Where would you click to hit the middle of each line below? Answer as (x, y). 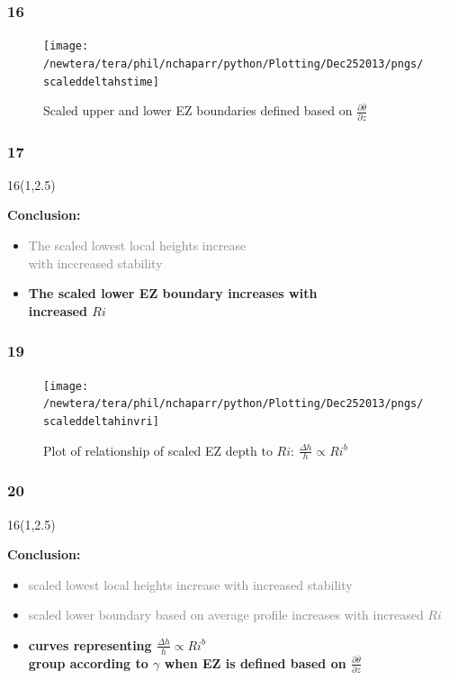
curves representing (90, 644)
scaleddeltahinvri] (101, 421)
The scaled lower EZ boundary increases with (173, 293)
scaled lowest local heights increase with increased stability (190, 584)
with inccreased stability (95, 263)
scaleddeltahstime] (101, 82)
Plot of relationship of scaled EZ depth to (158, 450)
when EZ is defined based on (255, 662)
